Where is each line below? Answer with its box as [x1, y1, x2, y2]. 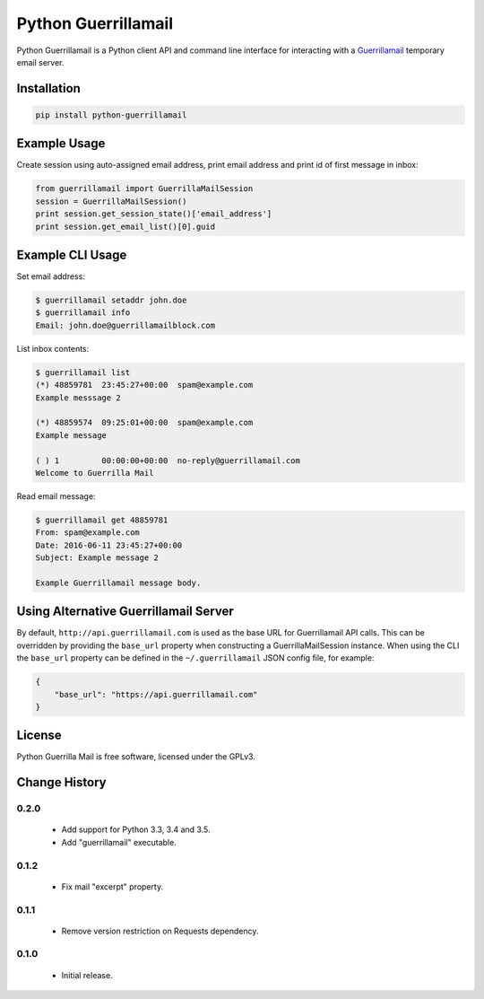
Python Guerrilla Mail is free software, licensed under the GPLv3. [16, 751, 255, 762]
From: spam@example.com [35, 528, 141, 538]
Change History [16, 775, 107, 790]
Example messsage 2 [35, 392, 121, 403]
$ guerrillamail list [35, 367, 131, 377]
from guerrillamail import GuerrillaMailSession [35, 184, 254, 194]
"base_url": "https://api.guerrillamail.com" [54, 689, 258, 699]
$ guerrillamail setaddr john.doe [35, 295, 187, 305]
